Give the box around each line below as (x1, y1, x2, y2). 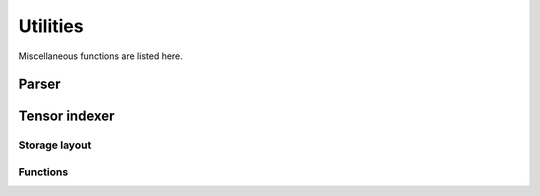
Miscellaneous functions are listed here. (18, 50, 184, 62)
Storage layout (18, 138, 92, 152)
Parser (18, 76, 61, 93)
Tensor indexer (18, 108, 115, 125)
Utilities (18, 15, 84, 37)
